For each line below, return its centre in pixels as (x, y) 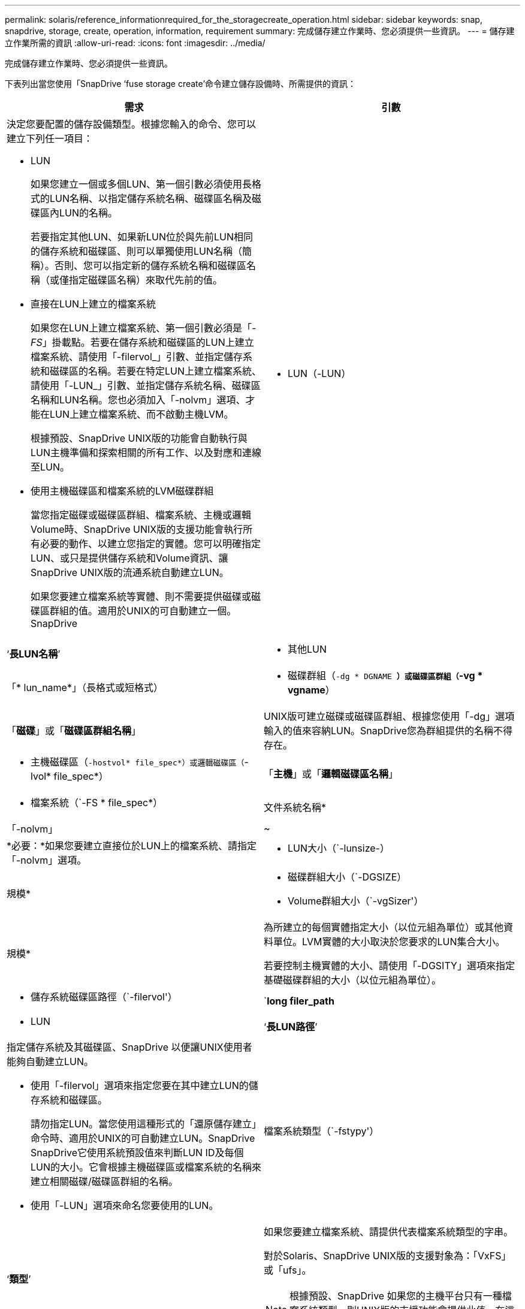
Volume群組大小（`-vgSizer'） (356, 901)
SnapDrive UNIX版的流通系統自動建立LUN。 (130, 572)
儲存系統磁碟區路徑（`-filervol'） (104, 997)
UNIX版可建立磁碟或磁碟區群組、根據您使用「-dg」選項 (389, 716)
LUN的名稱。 (89, 213)
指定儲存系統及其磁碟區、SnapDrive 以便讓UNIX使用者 (129, 1047)
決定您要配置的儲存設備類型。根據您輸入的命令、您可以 (132, 124)
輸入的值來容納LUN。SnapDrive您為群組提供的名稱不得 (388, 731)
